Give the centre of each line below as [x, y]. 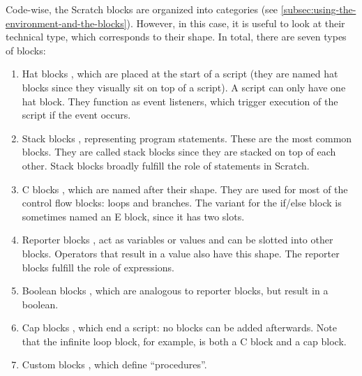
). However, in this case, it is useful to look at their [236, 23]
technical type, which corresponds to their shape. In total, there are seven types [176, 37]
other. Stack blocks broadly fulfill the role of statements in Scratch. [166, 165]
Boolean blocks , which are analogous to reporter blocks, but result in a [175, 291]
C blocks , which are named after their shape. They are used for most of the [185, 189]
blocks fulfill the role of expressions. [98, 267]
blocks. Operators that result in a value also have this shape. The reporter [181, 253]
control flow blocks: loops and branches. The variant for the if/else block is [182, 203]
